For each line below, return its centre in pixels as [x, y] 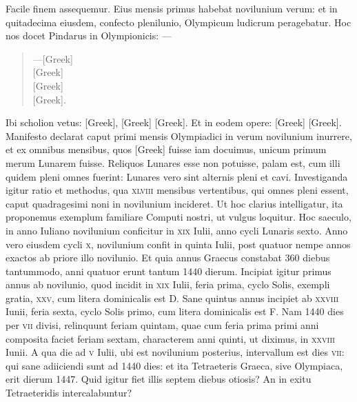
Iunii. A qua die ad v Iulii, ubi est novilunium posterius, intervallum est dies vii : [175, 352]
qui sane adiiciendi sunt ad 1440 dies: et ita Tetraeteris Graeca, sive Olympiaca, [174, 365]
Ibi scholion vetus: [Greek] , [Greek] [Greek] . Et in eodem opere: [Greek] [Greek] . [174, 122]
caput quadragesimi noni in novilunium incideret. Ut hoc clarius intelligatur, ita [174, 203]
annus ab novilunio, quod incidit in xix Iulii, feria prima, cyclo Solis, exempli [168, 284]
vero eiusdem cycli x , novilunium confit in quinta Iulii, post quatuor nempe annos [178, 244]
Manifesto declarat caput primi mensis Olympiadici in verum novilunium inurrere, [179, 135]
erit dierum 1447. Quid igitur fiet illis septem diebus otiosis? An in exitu [159, 379]
